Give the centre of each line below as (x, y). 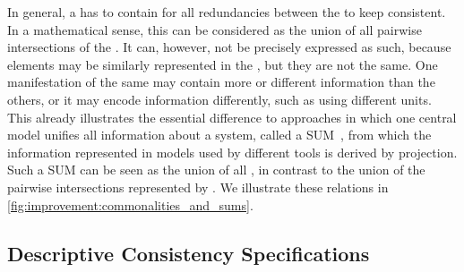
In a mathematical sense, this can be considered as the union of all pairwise (215, 29)
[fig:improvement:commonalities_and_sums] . (130, 204)
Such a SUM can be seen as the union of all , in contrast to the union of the (216, 170)
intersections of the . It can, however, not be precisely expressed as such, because (229, 47)
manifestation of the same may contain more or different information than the (221, 82)
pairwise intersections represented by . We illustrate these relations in (198, 187)
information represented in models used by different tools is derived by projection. (232, 152)
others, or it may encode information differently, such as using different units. (219, 99)
